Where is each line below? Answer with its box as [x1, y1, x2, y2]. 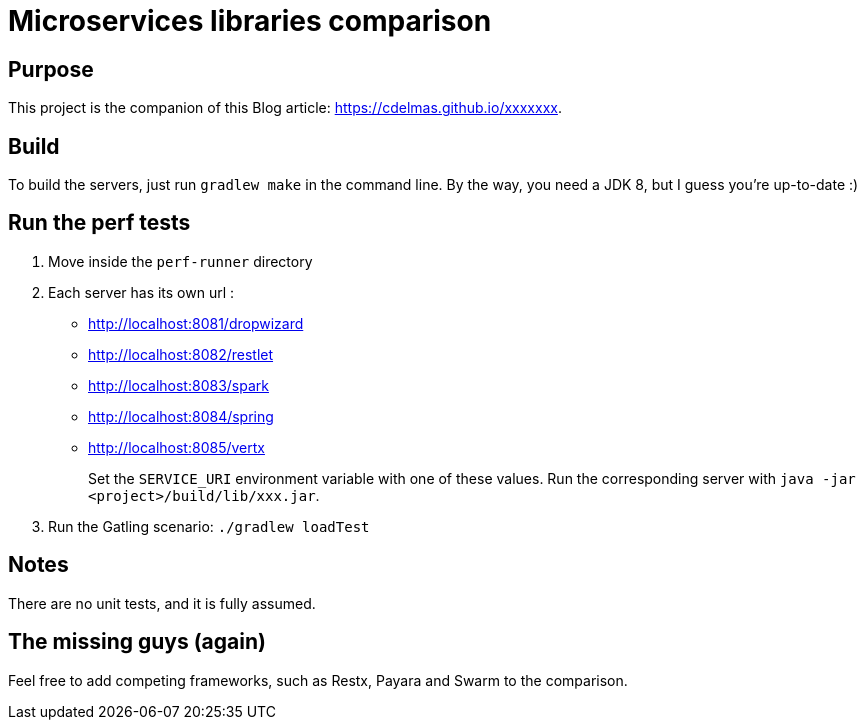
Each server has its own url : [48, 283, 235, 301]
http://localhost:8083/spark [88, 376, 269, 394]
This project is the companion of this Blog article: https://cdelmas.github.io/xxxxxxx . [8, 99, 562, 117]
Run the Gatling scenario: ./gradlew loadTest [48, 517, 370, 535]
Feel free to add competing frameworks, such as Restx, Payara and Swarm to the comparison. [8, 671, 628, 689]
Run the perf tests [8, 210, 191, 236]
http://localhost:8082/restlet [88, 345, 274, 363]
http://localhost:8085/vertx [88, 438, 265, 456]
